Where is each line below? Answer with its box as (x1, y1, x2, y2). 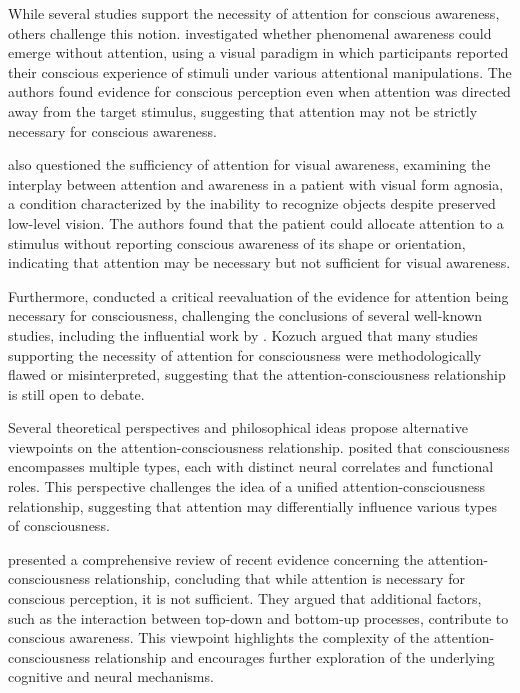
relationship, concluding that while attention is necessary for (94, 568, 465, 589)
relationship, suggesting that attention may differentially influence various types (8, 495, 497, 516)
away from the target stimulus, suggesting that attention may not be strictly (8, 100, 478, 121)
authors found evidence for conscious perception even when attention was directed (8, 81, 511, 102)
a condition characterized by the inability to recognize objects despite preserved (8, 193, 496, 214)
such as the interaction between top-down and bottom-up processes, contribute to (8, 607, 509, 628)
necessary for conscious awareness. (8, 120, 217, 141)
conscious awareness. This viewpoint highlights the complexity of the (8, 627, 430, 648)
